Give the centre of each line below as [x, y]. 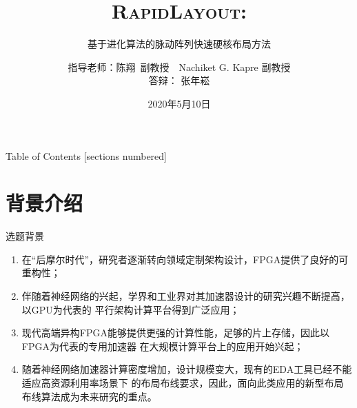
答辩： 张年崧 [179, 80]
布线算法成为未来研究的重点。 [89, 396]
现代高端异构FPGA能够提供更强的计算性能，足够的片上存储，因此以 [175, 333]
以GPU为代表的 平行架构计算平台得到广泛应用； [131, 309]
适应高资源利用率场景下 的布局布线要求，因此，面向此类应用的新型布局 [183, 382]
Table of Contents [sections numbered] [86, 155]
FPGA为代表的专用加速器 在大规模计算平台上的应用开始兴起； [163, 346]
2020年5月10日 [179, 103]
